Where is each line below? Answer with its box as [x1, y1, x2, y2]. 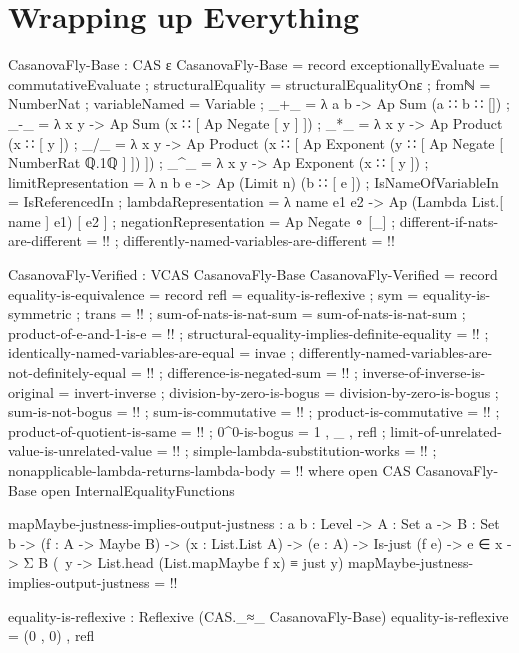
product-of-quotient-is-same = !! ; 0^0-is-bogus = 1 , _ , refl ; [8, 420, 386, 441]
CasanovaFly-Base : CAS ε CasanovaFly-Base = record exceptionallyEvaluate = [8, 54, 500, 75]
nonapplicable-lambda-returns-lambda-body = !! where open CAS [8, 460, 411, 480]
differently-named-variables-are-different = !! [123, 230, 395, 251]
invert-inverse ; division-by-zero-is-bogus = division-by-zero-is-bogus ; [74, 381, 499, 402]
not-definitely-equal [8, 362, 127, 383]
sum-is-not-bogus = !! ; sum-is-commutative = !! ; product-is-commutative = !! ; [8, 401, 500, 422]
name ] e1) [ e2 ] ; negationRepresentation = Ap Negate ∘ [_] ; [8, 210, 396, 231]
